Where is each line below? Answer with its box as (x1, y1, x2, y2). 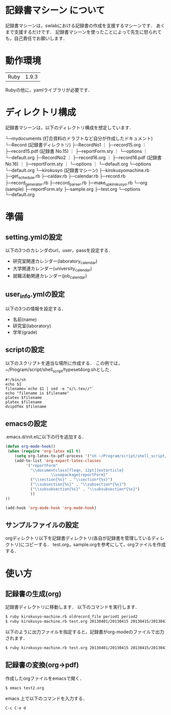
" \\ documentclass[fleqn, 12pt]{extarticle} (30, 468, 124, 473)
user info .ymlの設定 (5, 290, 65, 300)
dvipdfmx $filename (5, 404, 47, 410)
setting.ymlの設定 (5, 233, 63, 241)
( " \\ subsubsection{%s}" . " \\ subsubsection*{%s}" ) (30, 487, 140, 492)
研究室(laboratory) (12, 322, 51, 329)
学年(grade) (12, 329, 38, 335)
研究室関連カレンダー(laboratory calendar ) (12, 258, 98, 266)
